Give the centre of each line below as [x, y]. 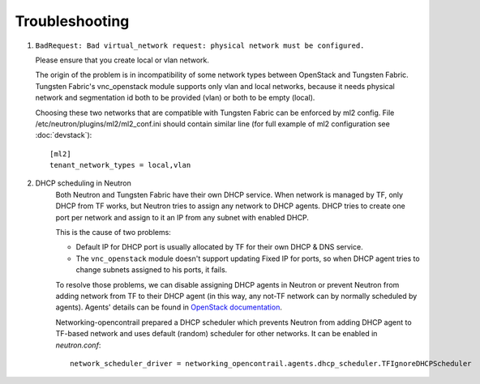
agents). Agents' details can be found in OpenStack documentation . [169, 307]
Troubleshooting [72, 21]
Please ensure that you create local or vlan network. [122, 60]
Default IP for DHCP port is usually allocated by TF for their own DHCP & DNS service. [220, 247]
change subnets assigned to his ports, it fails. [152, 270]
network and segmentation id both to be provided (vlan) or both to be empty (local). [175, 98]
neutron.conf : [78, 345]
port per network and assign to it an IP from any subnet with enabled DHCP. [182, 217]
